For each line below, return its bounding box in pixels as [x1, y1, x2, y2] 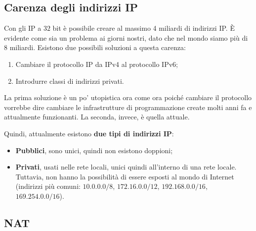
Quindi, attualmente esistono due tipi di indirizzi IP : [4, 128, 174, 138]
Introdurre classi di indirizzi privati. [15, 75, 124, 86]
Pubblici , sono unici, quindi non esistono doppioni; [15, 145, 173, 155]
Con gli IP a [4, 23, 42, 33]
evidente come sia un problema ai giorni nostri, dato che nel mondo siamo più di [4, 32, 248, 43]
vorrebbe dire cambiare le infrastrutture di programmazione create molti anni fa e [4, 102, 252, 112]
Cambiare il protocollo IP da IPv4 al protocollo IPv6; [15, 58, 178, 69]
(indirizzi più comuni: [15, 181, 81, 191]
